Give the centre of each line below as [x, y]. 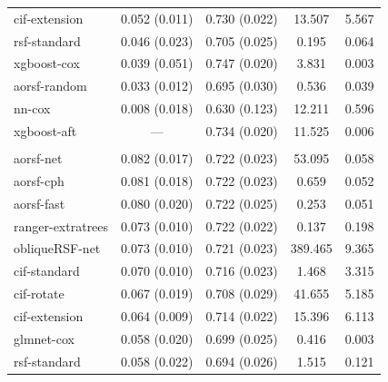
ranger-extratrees [61, 225]
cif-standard [47, 271]
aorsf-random [50, 86]
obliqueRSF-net [57, 248]
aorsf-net [38, 158]
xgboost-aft [45, 130]
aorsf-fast [40, 203]
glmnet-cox [44, 338]
